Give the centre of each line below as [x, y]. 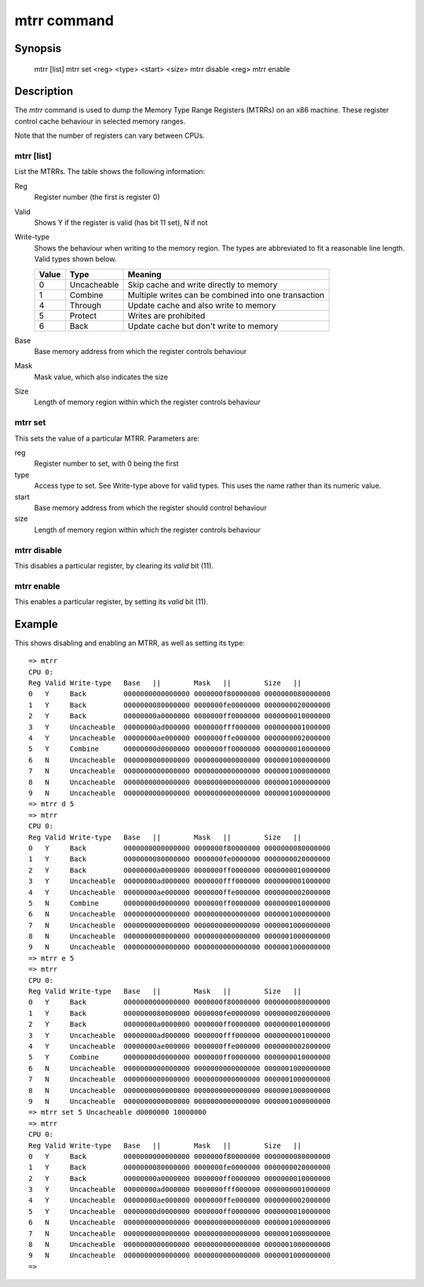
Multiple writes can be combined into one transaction [226, 295]
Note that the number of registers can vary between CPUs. [110, 136]
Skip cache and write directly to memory [203, 285]
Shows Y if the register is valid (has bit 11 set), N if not [121, 222]
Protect [83, 315]
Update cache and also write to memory [202, 305]
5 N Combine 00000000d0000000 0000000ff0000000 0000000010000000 [180, 903]
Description [44, 92]
